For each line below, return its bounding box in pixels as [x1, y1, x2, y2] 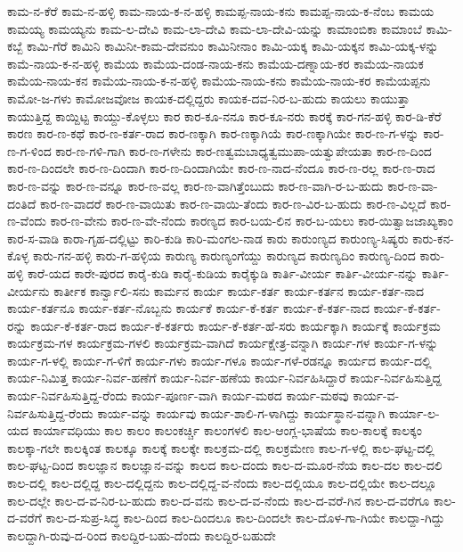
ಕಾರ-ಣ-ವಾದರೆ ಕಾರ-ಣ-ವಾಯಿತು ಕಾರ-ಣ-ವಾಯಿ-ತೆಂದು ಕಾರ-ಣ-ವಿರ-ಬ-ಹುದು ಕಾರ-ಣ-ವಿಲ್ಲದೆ [39, 194, 426, 212]
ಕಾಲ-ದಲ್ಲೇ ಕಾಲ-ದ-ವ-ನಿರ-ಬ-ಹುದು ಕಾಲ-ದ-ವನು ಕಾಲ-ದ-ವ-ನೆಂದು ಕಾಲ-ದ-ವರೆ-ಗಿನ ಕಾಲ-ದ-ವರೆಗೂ [7, 490, 430, 509]
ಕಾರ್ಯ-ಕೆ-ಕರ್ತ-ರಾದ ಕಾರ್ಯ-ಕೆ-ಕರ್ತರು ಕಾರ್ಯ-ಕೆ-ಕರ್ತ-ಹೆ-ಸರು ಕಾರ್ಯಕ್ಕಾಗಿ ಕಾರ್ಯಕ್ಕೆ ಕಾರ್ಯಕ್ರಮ [30, 316, 441, 334]
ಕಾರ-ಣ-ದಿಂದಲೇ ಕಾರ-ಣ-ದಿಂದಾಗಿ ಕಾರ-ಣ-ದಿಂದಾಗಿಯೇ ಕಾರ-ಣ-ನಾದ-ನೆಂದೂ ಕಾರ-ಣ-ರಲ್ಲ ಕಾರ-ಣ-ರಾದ [7, 159, 435, 177]
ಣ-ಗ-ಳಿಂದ [7, 141, 52, 160]
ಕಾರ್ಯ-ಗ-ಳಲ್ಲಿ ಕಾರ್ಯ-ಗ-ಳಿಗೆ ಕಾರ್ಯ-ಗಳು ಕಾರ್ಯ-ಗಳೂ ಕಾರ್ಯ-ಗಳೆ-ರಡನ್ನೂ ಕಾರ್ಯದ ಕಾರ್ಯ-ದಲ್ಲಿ [7, 350, 432, 369]
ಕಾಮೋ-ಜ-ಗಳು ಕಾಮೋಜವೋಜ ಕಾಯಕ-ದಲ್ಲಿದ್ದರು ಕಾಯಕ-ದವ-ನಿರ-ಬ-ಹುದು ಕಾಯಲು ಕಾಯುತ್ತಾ [7, 88, 410, 107]
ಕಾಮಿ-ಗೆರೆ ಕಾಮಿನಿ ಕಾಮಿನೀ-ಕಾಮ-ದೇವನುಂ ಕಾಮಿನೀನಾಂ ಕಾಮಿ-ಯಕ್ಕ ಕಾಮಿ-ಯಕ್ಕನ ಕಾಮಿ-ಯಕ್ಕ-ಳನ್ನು [27, 37, 439, 55]
